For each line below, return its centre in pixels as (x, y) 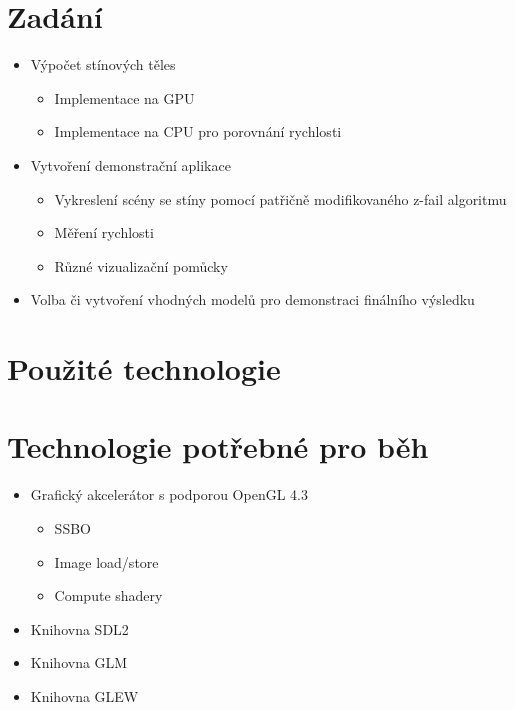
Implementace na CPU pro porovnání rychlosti (198, 131)
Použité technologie (144, 368)
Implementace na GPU (124, 97)
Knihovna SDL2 (79, 628)
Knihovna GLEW (84, 695)
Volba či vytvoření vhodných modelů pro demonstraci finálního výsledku (252, 299)
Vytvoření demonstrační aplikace (130, 164)
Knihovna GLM (79, 662)
